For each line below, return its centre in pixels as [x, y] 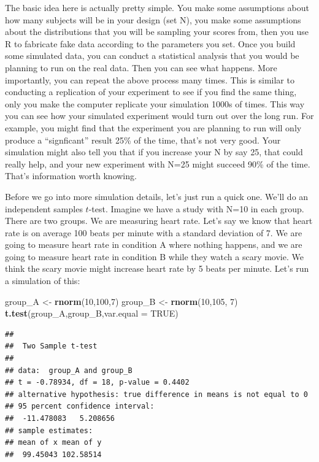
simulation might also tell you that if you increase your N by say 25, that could [154, 152]
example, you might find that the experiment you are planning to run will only [153, 127]
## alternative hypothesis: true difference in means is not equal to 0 [156, 394]
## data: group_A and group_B [69, 370]
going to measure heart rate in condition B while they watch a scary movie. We [154, 256]
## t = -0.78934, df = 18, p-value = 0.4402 [97, 383]
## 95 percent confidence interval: [80, 406]
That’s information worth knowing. [71, 176]
